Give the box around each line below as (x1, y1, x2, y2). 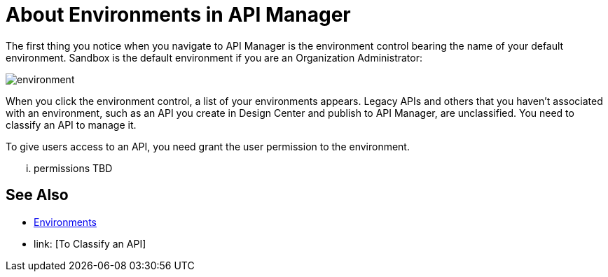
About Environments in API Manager (6, 3, 351, 27)
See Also (6, 186, 69, 204)
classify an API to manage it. (6, 118, 137, 131)
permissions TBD (34, 162, 113, 174)
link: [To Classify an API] (34, 237, 146, 250)
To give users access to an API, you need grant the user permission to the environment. (6, 140, 410, 152)
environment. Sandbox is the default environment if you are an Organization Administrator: (6, 51, 422, 64)
